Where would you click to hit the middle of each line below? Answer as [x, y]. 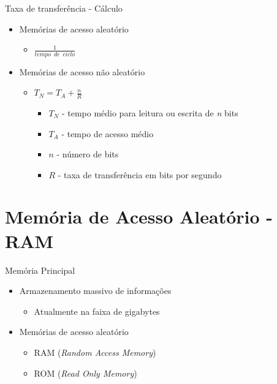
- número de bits [88, 154]
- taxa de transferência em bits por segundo [140, 174]
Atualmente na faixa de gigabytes [97, 311]
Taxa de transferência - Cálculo [64, 8]
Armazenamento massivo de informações [95, 291]
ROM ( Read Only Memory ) [85, 373]
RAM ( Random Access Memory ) [95, 352]
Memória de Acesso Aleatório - [139, 216]
